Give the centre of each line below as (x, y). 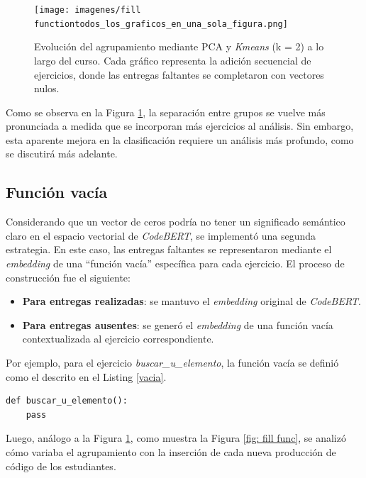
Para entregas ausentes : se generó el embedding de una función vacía (178, 324)
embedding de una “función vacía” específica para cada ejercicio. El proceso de (175, 263)
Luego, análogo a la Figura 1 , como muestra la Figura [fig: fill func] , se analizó (176, 438)
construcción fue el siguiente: (68, 277)
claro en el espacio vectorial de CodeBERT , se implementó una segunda (161, 235)
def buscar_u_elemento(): (67, 401)
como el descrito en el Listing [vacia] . (86, 376)
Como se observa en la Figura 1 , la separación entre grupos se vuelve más (166, 112)
